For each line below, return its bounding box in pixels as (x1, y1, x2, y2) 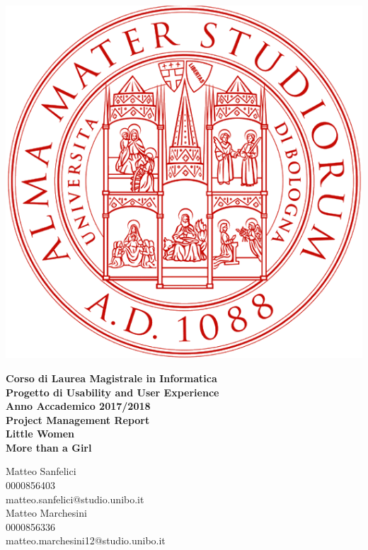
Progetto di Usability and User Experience (6, 384, 219, 399)
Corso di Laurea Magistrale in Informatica (6, 370, 217, 385)
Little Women (6, 426, 74, 441)
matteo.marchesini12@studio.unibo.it (6, 533, 166, 548)
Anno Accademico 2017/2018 (6, 399, 151, 413)
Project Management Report (6, 412, 150, 427)
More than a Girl (6, 440, 92, 454)
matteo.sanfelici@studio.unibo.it (6, 491, 144, 506)
